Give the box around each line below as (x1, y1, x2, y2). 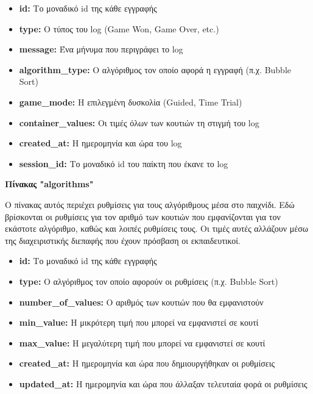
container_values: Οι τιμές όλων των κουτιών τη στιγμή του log (19, 116, 259, 129)
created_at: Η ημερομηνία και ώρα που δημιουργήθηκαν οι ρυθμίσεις (19, 357, 275, 370)
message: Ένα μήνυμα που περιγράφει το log (19, 43, 183, 56)
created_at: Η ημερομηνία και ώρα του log (19, 137, 182, 149)
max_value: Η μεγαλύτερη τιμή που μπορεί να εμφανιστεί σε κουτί (19, 336, 266, 349)
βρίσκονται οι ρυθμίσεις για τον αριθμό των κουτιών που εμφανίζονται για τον (5, 210, 281, 223)
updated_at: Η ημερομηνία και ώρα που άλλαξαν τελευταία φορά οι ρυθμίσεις (19, 377, 308, 390)
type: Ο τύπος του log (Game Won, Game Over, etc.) (19, 22, 219, 35)
